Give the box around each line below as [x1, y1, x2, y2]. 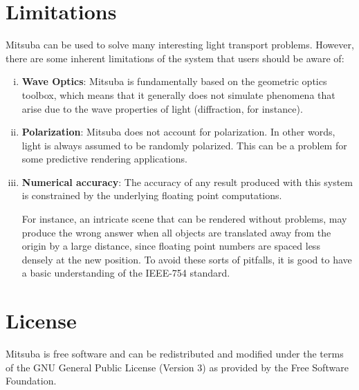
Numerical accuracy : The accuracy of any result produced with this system [21, 174, 353, 189]
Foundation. [6, 373, 57, 388]
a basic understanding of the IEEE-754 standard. [21, 266, 230, 280]
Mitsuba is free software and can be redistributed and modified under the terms [6, 346, 344, 361]
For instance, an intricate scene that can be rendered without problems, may [21, 212, 347, 226]
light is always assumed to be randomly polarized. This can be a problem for [21, 138, 347, 152]
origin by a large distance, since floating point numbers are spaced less [21, 239, 320, 253]
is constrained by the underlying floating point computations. [21, 188, 282, 203]
